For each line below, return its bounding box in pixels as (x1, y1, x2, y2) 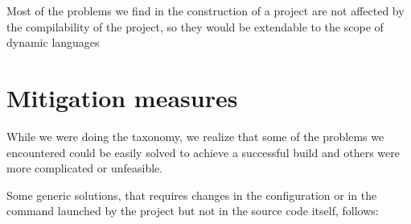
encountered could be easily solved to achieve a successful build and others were (6, 143, 400, 160)
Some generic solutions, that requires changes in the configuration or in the (6, 186, 377, 203)
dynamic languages (6, 34, 100, 51)
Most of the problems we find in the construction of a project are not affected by (6, 2, 405, 19)
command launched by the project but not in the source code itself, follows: (6, 202, 379, 219)
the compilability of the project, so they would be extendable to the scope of (6, 18, 384, 35)
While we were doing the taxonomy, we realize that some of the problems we (6, 127, 384, 144)
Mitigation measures (6, 81, 238, 114)
